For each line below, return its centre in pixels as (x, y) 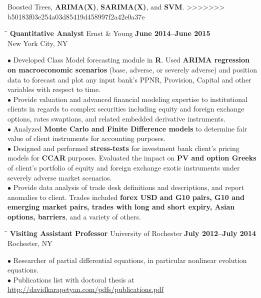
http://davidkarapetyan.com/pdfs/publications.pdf (86, 289)
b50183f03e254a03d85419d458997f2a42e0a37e (76, 16)
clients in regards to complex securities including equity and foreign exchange (126, 109)
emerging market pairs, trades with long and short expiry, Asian (121, 207)
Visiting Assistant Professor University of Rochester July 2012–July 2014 (133, 233)
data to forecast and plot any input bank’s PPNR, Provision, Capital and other (129, 79)
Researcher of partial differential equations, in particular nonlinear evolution (130, 260)
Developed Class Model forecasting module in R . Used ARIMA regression (131, 60)
